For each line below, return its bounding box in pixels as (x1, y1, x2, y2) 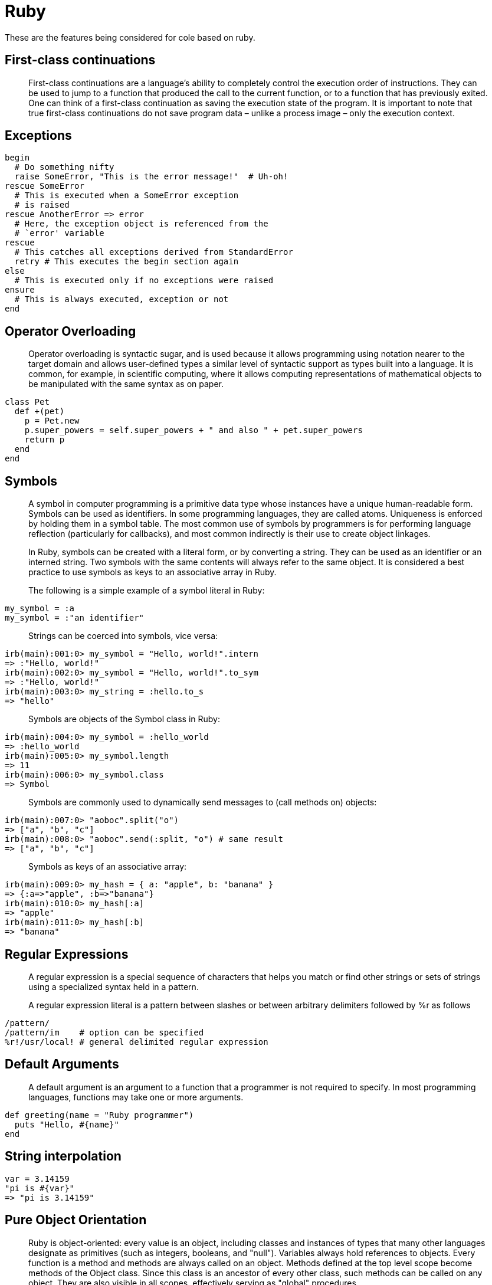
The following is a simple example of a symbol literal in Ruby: (28, 585, 265, 596)
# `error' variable (14, 228, 104, 238)
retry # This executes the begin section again (14, 257, 239, 267)
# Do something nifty (14, 162, 114, 172)
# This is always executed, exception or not (14, 294, 229, 304)
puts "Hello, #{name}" (14, 1119, 119, 1129)
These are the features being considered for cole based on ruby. (5, 32, 255, 42)
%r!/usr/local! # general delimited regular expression (5, 1037, 268, 1047)
